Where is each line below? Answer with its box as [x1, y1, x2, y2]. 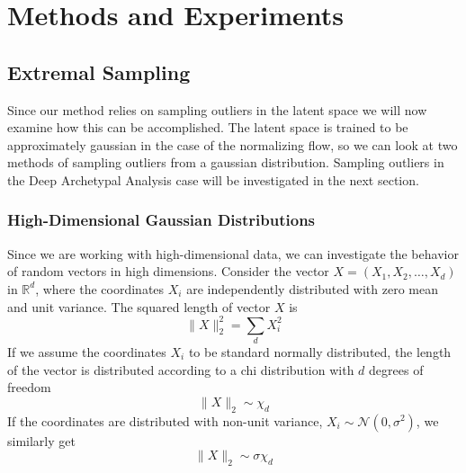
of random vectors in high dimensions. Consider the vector [7, 262, 329, 281]
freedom [7, 378, 51, 397]
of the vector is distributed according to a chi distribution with [7, 360, 354, 379]
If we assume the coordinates [7, 342, 166, 361]
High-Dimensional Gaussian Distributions [7, 209, 316, 231]
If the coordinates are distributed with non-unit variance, [7, 411, 323, 430]
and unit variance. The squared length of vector [7, 297, 271, 316]
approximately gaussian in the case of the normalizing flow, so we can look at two [7, 135, 458, 154]
